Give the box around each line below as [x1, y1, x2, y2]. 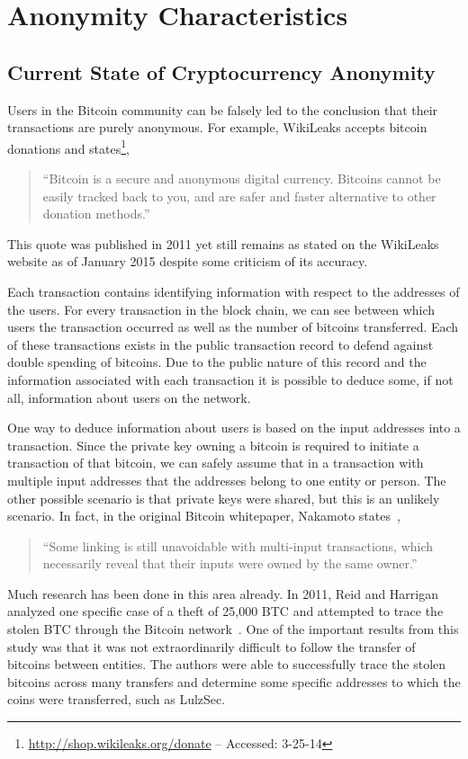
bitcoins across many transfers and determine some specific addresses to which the [7, 672, 461, 691]
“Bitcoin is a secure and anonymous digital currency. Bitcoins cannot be [42, 169, 441, 188]
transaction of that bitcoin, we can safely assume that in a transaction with [7, 453, 424, 472]
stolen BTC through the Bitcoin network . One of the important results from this [7, 620, 459, 638]
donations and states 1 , [7, 136, 130, 157]
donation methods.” [42, 204, 150, 223]
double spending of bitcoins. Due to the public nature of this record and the [7, 353, 427, 371]
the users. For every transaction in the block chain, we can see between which [7, 299, 436, 318]
